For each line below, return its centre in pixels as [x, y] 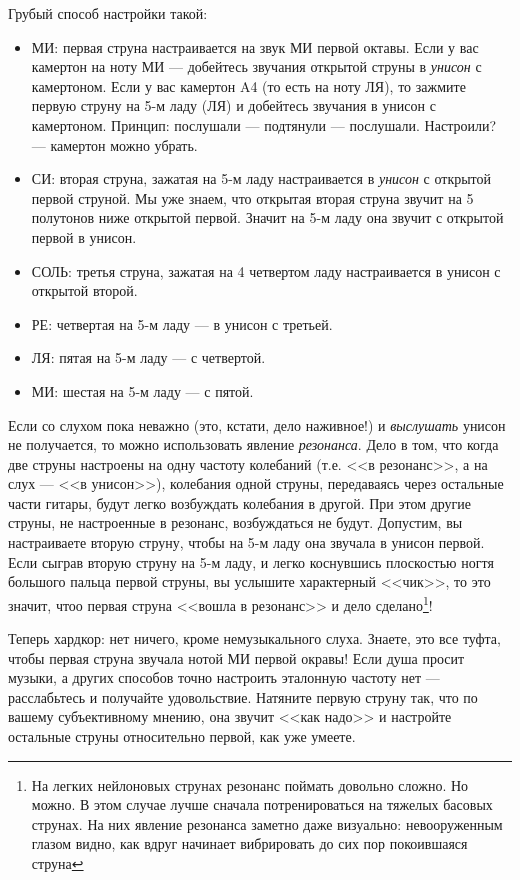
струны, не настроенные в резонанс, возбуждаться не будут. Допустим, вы [235, 522]
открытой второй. [84, 290]
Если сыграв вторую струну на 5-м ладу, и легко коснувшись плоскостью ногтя [251, 561]
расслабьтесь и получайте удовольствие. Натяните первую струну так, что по [243, 696]
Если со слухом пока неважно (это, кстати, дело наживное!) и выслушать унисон [257, 424]
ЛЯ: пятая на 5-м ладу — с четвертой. [148, 357]
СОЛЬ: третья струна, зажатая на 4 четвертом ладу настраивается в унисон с [266, 270]
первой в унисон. [84, 236]
